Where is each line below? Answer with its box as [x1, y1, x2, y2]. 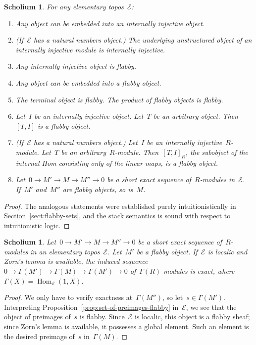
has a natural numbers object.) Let [33, 137, 138, 148]
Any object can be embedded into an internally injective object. [15, 18, 205, 28]
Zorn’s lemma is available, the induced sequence [4, 256, 148, 266]
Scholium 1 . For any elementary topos [4, 1, 124, 11]
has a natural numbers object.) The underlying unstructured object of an [33, 35, 252, 45]
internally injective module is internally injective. [15, 44, 165, 54]
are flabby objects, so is [62, 184, 133, 194]
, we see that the [186, 301, 237, 312]
